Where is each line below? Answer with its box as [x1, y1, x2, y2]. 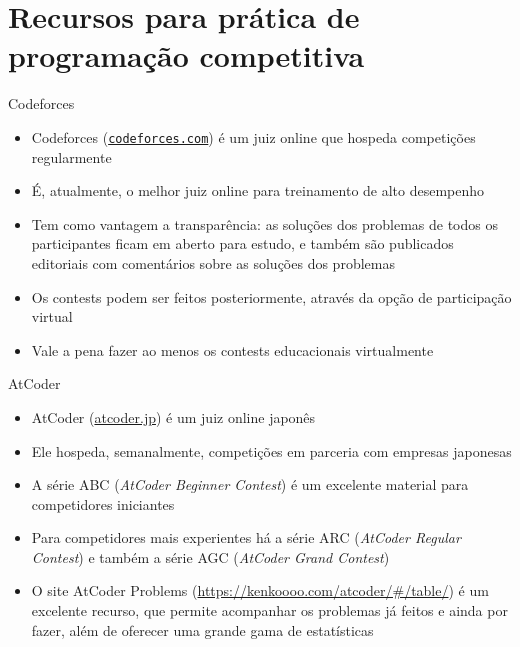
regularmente [31, 146, 112, 167]
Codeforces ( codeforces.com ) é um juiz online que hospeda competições [31, 126, 476, 147]
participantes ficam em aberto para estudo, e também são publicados [31, 233, 454, 254]
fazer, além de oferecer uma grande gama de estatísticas [31, 619, 374, 640]
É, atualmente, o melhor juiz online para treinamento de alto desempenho [31, 180, 485, 201]
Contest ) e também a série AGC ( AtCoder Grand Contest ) [31, 546, 390, 567]
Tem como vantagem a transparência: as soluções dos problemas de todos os [31, 213, 498, 234]
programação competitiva [8, 35, 365, 76]
